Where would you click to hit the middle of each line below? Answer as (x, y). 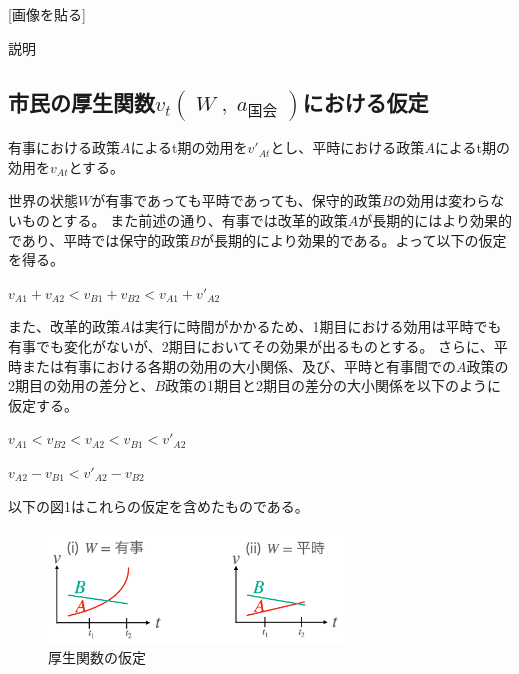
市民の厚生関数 (81, 101)
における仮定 (365, 101)
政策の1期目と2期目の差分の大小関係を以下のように (333, 385)
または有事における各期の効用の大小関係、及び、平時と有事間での (238, 365)
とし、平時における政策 (347, 147)
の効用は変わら (441, 200)
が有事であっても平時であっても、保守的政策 (236, 200)
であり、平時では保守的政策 (99, 239)
